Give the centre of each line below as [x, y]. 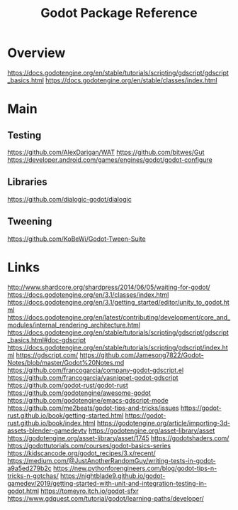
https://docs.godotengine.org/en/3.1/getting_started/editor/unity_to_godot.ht [119, 302]
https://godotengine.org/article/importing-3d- [164, 423]
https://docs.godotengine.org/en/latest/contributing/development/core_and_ [119, 317]
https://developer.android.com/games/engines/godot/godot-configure [110, 159]
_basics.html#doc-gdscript [47, 340]
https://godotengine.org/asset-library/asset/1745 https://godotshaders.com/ [118, 438]
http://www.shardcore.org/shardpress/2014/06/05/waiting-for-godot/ [109, 287]
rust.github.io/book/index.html [51, 423]
